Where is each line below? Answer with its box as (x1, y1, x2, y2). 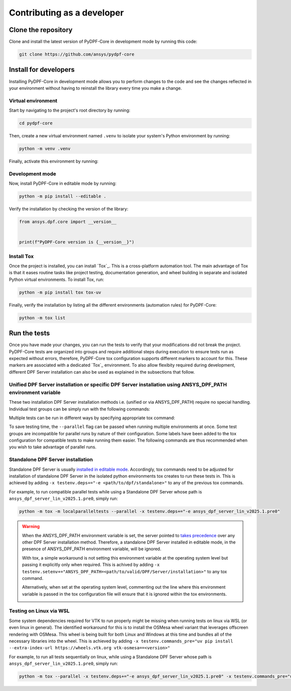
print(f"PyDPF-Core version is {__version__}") (19, 239, 134, 245)
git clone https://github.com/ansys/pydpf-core (19, 51, 134, 57)
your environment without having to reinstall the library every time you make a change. (9, 85, 182, 91)
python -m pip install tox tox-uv (19, 289, 101, 295)
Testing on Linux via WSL (9, 608, 70, 614)
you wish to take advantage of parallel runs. (9, 444, 97, 450)
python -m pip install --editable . (19, 194, 107, 199)
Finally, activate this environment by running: (9, 158, 99, 165)
